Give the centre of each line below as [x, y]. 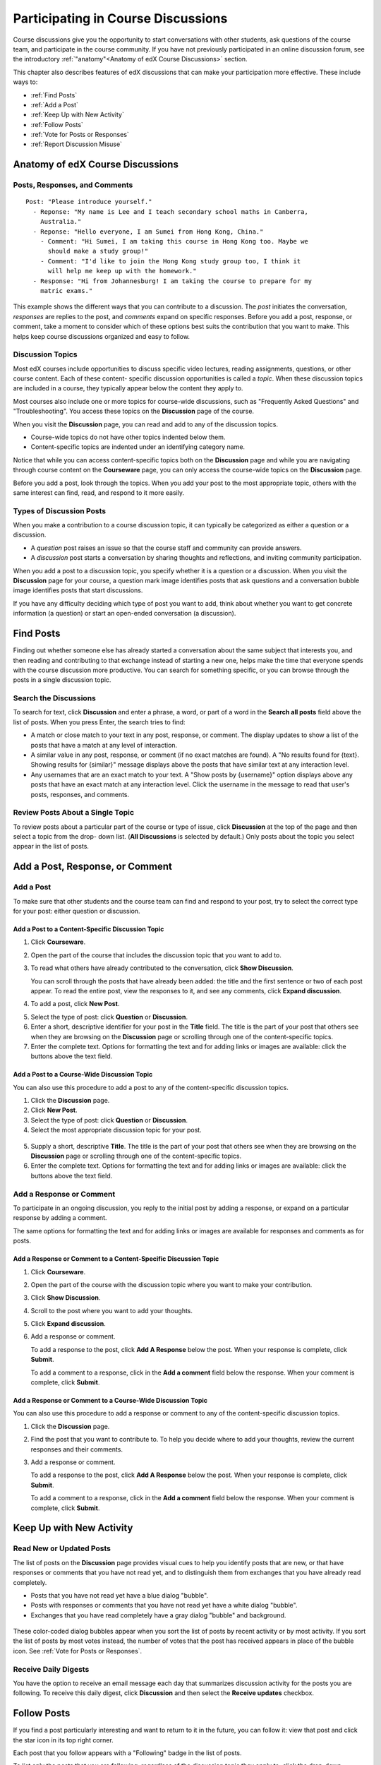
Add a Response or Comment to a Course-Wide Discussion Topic [110, 1401]
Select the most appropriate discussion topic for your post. [116, 1130]
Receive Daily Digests [51, 1669]
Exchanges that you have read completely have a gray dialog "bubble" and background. [158, 1615]
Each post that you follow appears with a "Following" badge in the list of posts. [128, 1753]
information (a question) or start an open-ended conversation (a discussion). [125, 614]
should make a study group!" [98, 251]
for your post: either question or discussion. [77, 911]
